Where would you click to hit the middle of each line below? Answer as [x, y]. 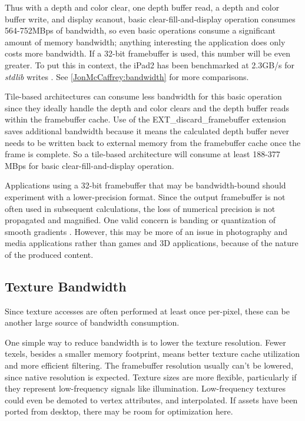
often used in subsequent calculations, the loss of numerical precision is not [140, 208]
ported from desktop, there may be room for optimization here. [119, 411]
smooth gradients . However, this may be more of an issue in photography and [146, 231]
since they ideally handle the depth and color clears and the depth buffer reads [147, 107]
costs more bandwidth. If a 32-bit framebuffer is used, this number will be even [148, 53]
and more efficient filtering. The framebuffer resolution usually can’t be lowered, [149, 365]
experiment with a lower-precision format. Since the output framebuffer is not [145, 196]
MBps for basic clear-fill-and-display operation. [89, 165]
